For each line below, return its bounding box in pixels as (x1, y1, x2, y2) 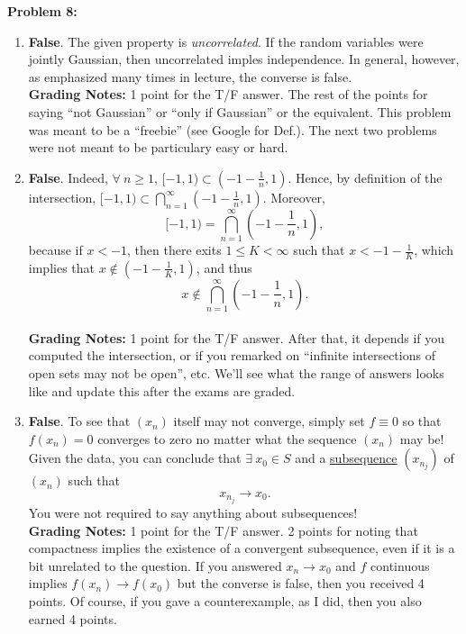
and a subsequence (295, 448, 397, 467)
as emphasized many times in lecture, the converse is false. (28, 67, 352, 86)
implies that (28, 258, 95, 276)
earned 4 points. (28, 609, 117, 628)
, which (414, 240, 454, 259)
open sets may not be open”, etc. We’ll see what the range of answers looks (28, 364, 444, 383)
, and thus (196, 258, 252, 276)
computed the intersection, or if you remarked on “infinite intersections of (28, 346, 435, 365)
